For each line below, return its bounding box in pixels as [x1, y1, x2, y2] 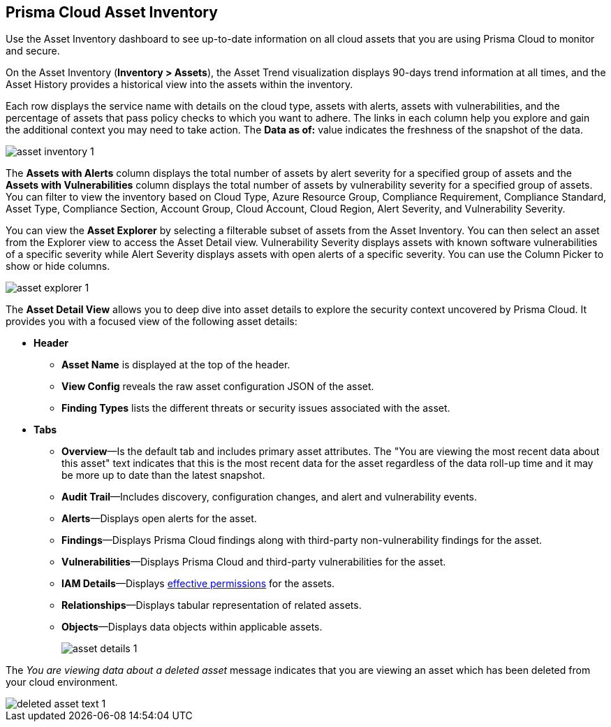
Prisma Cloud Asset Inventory [6, 3, 218, 21]
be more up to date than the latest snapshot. [61, 469, 265, 482]
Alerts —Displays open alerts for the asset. [61, 512, 257, 525]
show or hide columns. [6, 260, 110, 273]
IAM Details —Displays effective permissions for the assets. [61, 577, 335, 590]
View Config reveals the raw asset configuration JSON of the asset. [61, 380, 374, 393]
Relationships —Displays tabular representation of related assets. [61, 599, 362, 612]
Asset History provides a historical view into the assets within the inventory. [6, 78, 353, 91]
